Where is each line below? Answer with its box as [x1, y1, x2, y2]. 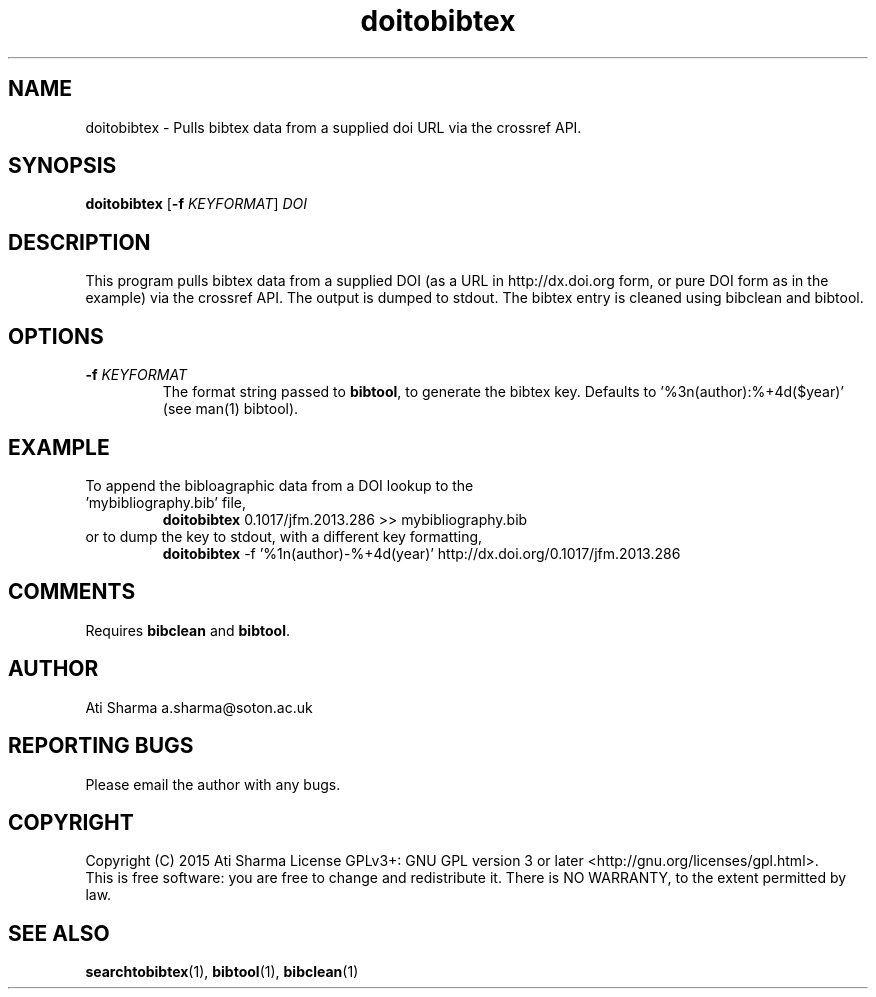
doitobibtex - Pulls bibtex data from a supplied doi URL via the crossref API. [85, 118, 582, 136]
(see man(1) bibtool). [162, 400, 299, 418]
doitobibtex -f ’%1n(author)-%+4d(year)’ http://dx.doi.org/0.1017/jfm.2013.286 [162, 544, 681, 562]
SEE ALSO [8, 920, 110, 946]
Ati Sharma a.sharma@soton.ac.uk [85, 698, 313, 716]
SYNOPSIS [8, 153, 117, 179]
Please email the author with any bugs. [85, 775, 341, 793]
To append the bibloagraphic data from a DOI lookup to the [85, 476, 474, 494]
